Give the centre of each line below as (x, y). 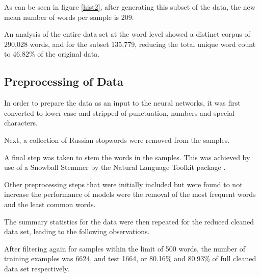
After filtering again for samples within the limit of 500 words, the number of (125, 248)
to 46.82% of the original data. (52, 54)
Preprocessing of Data (64, 81)
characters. (21, 123)
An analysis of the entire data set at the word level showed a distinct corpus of (127, 34)
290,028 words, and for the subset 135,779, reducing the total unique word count (130, 44)
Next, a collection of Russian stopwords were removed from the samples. (117, 140)
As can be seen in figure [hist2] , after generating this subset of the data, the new (130, 7)
